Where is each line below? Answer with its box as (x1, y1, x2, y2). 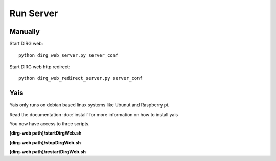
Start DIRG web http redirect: (9, 64, 71, 70)
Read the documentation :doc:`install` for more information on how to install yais (9, 111, 178, 117)
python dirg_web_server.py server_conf (18, 52, 119, 58)
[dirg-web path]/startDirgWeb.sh (9, 130, 82, 136)
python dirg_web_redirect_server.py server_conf (18, 75, 143, 82)
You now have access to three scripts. (9, 120, 90, 127)
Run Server (9, 8, 58, 19)
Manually (9, 27, 40, 36)
